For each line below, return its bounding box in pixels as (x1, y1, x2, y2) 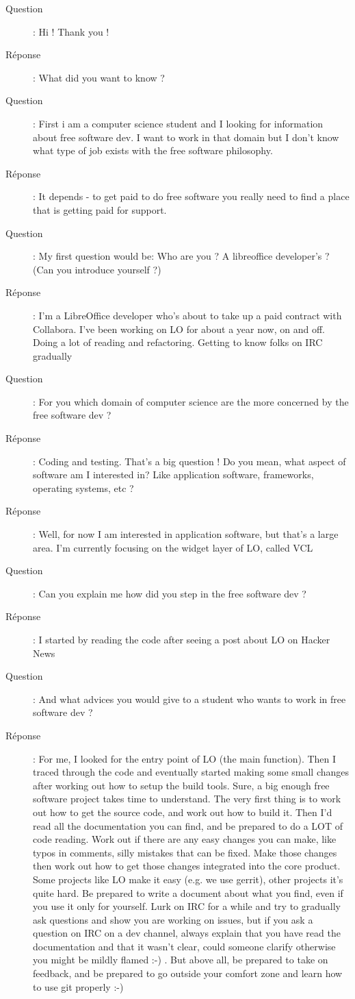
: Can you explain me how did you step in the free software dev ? (33, 586, 306, 600)
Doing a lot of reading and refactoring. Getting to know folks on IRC (33, 335, 323, 349)
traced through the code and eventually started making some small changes (33, 765, 350, 779)
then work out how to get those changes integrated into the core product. (33, 859, 341, 873)
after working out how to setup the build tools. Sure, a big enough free (33, 778, 330, 792)
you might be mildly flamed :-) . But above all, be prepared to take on (33, 952, 328, 967)
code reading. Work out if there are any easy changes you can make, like (33, 832, 337, 846)
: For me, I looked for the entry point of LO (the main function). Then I (33, 751, 337, 765)
